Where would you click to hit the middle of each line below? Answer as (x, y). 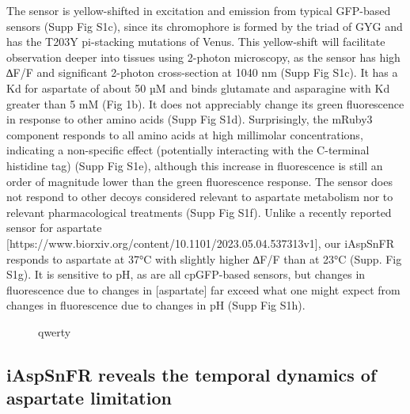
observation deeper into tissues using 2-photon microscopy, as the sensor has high (203, 57)
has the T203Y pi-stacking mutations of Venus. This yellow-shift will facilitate (196, 42)
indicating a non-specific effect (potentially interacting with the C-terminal (188, 150)
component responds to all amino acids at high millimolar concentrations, (185, 134)
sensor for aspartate (54, 228)
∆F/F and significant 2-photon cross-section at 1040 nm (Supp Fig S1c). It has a (202, 72)
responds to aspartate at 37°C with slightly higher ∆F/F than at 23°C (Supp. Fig (204, 258)
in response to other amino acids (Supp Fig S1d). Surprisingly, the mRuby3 (190, 119)
